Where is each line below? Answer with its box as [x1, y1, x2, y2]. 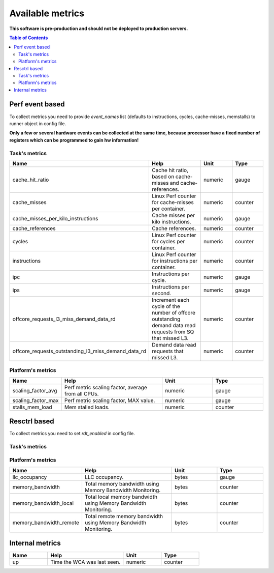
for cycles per [152, 238, 185, 245]
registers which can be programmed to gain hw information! [9, 137, 139, 143]
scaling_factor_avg [12, 387, 57, 394]
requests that [152, 348, 184, 355]
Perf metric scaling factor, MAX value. [64, 397, 155, 404]
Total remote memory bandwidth [84, 512, 163, 520]
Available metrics [9, 8, 85, 19]
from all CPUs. [64, 390, 99, 397]
